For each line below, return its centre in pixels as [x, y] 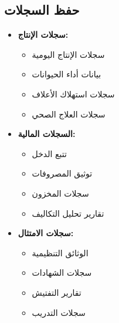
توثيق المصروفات [62, 173]
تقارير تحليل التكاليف [68, 213]
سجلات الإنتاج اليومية [68, 54]
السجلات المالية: [47, 134]
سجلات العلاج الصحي [69, 114]
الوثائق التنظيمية [60, 252]
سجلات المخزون [60, 193]
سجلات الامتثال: [46, 233]
